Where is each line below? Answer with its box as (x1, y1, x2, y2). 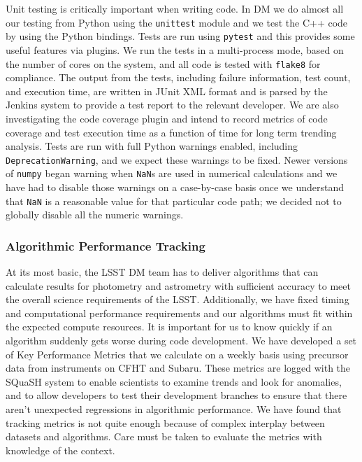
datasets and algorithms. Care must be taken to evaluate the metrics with (6, 429, 322, 444)
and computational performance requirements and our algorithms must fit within (6, 305, 353, 320)
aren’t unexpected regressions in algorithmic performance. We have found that (6, 402, 342, 416)
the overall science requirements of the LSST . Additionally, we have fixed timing (6, 292, 349, 307)
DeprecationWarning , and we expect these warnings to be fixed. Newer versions (6, 152, 348, 167)
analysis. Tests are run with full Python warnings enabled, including (6, 139, 298, 153)
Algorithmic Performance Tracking (6, 237, 205, 254)
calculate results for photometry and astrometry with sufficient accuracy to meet (6, 278, 352, 293)
